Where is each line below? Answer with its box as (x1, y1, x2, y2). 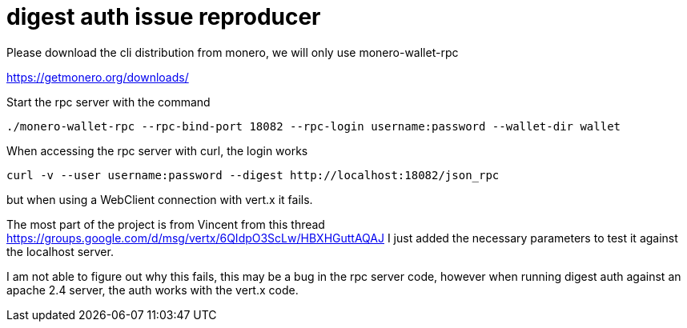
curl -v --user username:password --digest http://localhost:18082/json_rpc (6, 168, 500, 182)
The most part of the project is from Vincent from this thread (6, 217, 325, 231)
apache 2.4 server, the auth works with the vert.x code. (6, 282, 299, 297)
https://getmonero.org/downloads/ (6, 70, 189, 84)
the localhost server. (6, 244, 114, 258)
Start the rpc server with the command (6, 94, 211, 109)
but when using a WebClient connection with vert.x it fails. (6, 192, 313, 206)
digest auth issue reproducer (6, 3, 321, 30)
